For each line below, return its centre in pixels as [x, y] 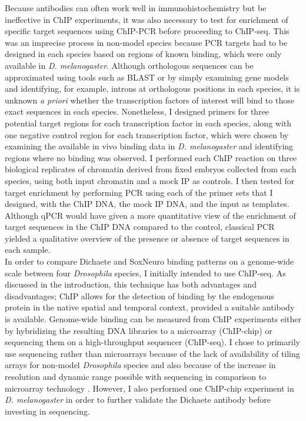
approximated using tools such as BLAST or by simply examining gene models [147, 77]
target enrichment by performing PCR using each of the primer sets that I [139, 192]
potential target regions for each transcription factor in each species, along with [148, 123]
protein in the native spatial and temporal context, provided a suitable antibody [150, 307]
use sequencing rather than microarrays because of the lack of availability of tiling [152, 353]
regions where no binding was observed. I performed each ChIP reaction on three [151, 157]
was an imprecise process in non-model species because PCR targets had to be [146, 42]
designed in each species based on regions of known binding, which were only [143, 54]
